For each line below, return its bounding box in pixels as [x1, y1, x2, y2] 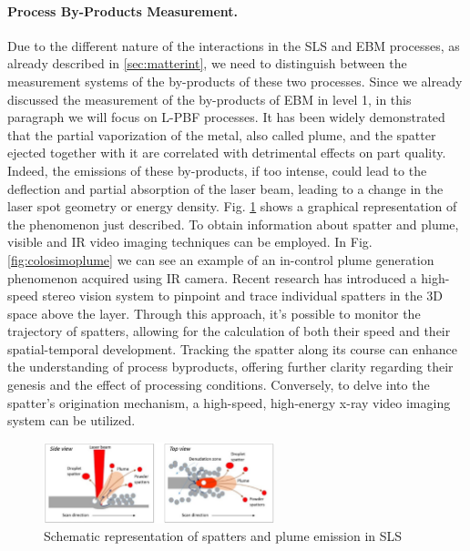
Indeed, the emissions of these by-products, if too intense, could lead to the [7, 160, 427, 179]
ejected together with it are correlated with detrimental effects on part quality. [7, 143, 446, 162]
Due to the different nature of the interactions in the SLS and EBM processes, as [7, 36, 460, 55]
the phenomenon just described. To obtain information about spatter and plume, [7, 214, 459, 233]
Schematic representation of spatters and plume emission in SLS [44, 526, 403, 546]
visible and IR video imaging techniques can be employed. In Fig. [7, 232, 373, 251]
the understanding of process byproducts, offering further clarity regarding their [7, 357, 454, 376]
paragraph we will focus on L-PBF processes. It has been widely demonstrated [7, 107, 445, 127]
